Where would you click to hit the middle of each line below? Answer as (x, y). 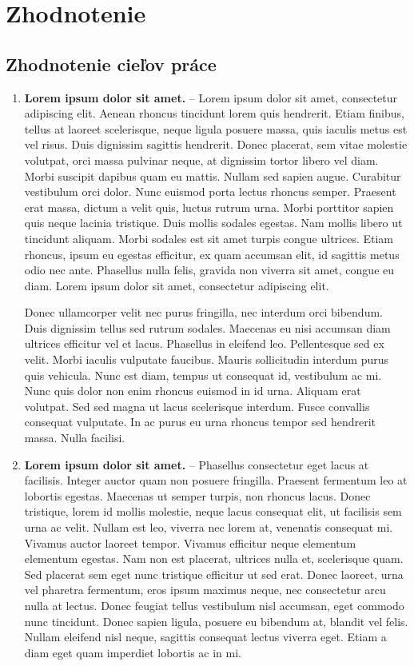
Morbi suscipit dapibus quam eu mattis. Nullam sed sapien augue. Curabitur (213, 175)
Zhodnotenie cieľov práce (111, 64)
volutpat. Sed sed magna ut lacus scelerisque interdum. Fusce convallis (197, 406)
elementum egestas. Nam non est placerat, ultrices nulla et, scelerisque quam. (214, 558)
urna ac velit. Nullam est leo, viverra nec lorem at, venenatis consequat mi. (209, 527)
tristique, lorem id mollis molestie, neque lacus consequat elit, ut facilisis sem (213, 511)
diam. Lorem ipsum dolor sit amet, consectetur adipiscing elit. (177, 285)
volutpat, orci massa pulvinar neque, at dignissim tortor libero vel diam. (201, 160)
